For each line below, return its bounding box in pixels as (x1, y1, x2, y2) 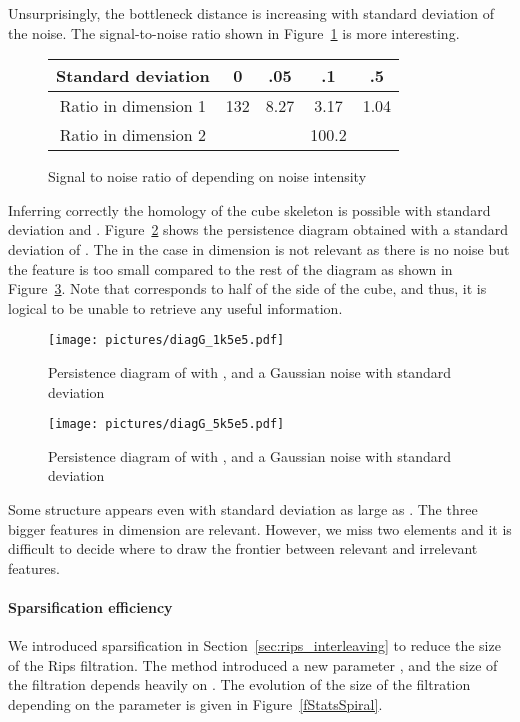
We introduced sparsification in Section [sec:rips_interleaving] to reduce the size (8, 635, 501, 656)
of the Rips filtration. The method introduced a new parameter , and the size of (8, 654, 498, 675)
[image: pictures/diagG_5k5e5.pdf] (48, 417, 285, 432)
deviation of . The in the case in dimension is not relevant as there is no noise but (8, 238, 510, 259)
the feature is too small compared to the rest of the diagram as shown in (8, 258, 453, 279)
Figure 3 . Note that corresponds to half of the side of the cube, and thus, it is (8, 278, 487, 299)
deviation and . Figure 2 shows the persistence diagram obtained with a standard (8, 219, 509, 240)
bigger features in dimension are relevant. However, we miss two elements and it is (8, 518, 512, 539)
